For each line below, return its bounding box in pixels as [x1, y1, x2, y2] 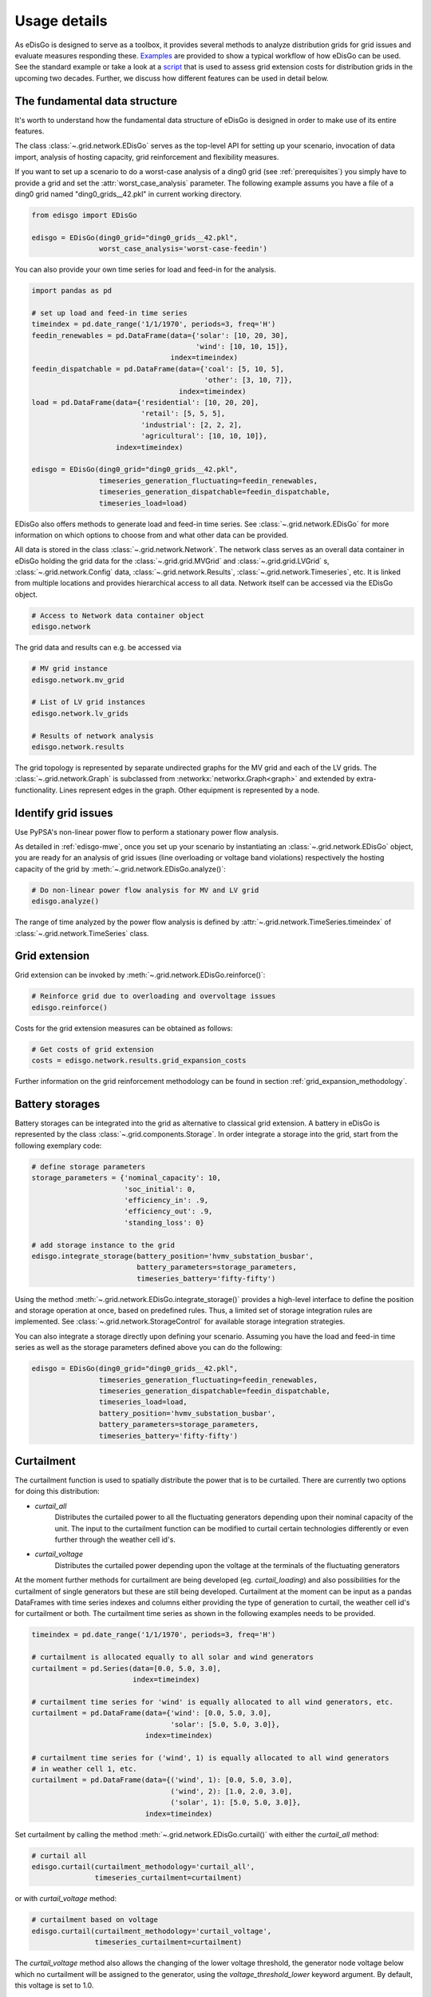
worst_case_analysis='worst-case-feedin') [98, 244, 267, 253]
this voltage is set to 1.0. [14, 1980, 94, 1990]
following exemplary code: [14, 1141, 102, 1150]
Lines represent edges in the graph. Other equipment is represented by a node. [59, 785, 320, 795]
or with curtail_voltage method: [14, 1894, 117, 1904]
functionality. [14, 785, 58, 795]
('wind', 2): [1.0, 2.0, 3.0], [170, 1786, 293, 1796]
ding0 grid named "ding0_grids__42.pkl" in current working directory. [14, 189, 243, 199]
